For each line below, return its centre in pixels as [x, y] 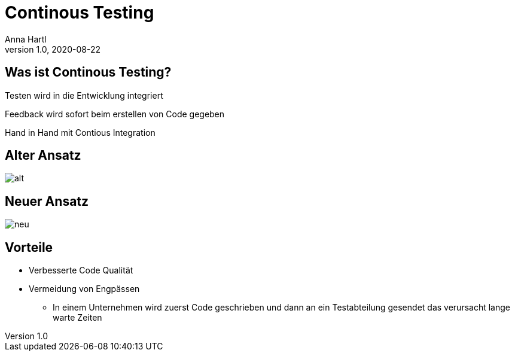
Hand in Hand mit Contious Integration [80, 132]
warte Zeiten [77, 318]
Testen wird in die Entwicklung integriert [84, 95]
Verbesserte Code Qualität [81, 270]
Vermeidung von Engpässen [84, 289]
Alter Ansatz [43, 156]
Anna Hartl [26, 39]
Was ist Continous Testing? [88, 72]
